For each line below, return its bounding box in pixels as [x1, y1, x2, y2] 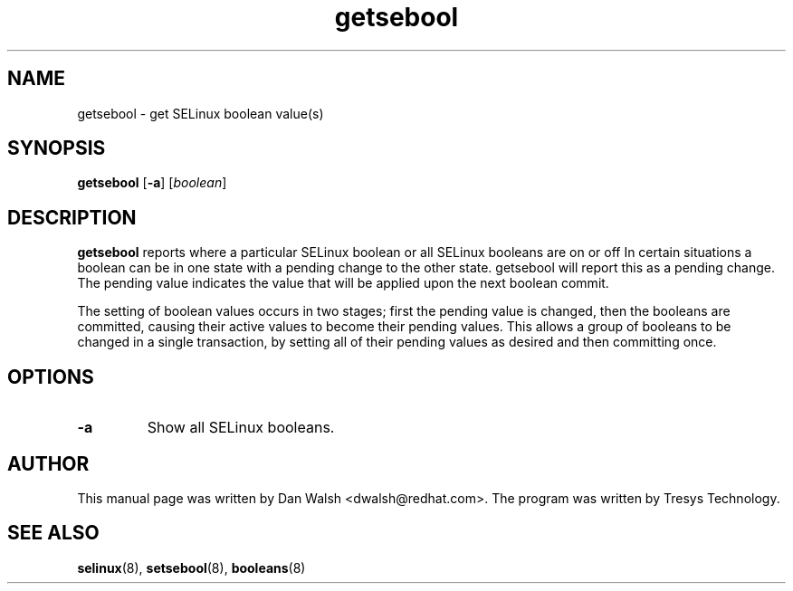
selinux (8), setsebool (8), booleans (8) [77, 559, 306, 576]
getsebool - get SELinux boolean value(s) [77, 105, 324, 121]
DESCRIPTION [7, 205, 137, 229]
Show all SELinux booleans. [147, 418, 335, 437]
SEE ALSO [7, 521, 100, 545]
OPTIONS [7, 365, 94, 388]
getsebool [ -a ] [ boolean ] [77, 175, 227, 191]
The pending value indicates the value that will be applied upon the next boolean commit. [77, 275, 609, 291]
